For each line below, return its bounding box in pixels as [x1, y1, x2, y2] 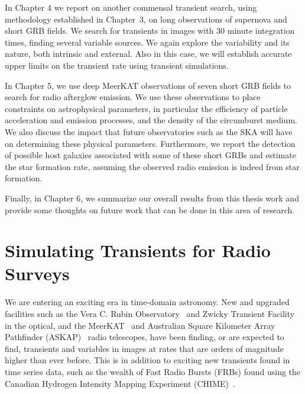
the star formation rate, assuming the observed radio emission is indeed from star [5, 160, 300, 172]
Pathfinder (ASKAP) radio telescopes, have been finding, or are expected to [5, 331, 284, 343]
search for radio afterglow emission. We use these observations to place [5, 91, 261, 103]
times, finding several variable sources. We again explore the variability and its [5, 36, 290, 48]
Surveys [5, 261, 70, 286]
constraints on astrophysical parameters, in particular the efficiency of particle [5, 102, 288, 114]
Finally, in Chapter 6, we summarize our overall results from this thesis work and [5, 191, 299, 204]
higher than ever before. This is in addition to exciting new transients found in [5, 354, 290, 366]
